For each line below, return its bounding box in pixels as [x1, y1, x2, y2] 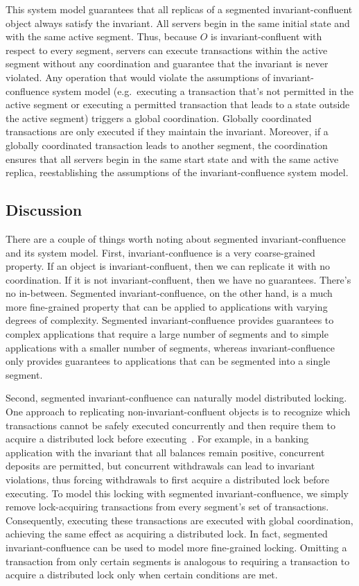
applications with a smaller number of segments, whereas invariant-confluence [6, 340, 335, 354]
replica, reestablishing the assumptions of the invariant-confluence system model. [6, 165, 349, 180]
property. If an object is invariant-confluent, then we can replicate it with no [6, 259, 331, 273]
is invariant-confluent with [210, 29, 322, 44]
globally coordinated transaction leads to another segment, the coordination [6, 137, 328, 152]
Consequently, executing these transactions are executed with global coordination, [6, 512, 353, 527]
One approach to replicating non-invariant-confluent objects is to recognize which [6, 404, 351, 419]
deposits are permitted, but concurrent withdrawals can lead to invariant [6, 458, 315, 473]
